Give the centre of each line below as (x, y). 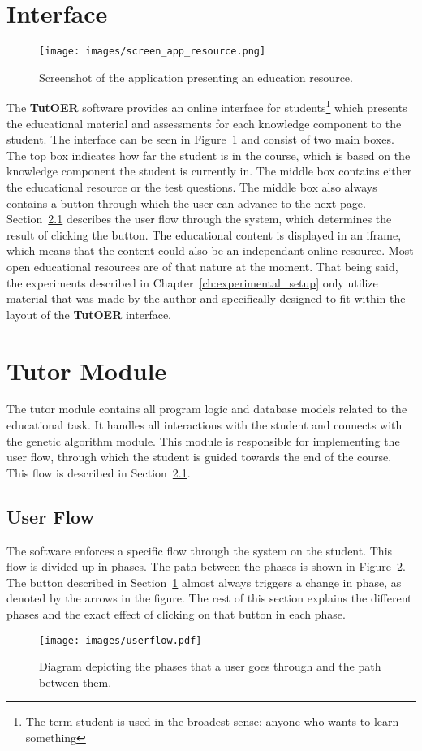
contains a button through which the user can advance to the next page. (186, 203)
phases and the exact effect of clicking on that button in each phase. (176, 614)
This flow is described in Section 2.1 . (99, 472)
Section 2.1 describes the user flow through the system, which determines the (199, 219)
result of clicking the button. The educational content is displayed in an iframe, (204, 234)
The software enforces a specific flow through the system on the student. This (200, 550)
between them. (75, 682)
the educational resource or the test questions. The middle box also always (192, 187)
